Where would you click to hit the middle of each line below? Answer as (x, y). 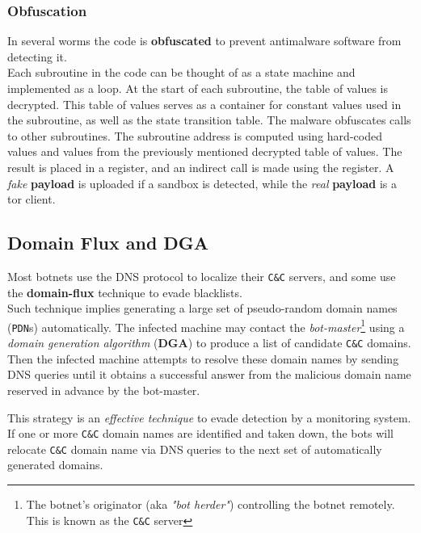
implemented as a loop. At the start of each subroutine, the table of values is (198, 88)
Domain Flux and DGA (108, 243)
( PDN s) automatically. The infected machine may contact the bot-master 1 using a (206, 325)
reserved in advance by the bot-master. (104, 390)
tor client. (32, 199)
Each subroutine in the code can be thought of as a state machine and (181, 72)
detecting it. (37, 56)
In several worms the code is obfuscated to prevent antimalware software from (204, 41)
